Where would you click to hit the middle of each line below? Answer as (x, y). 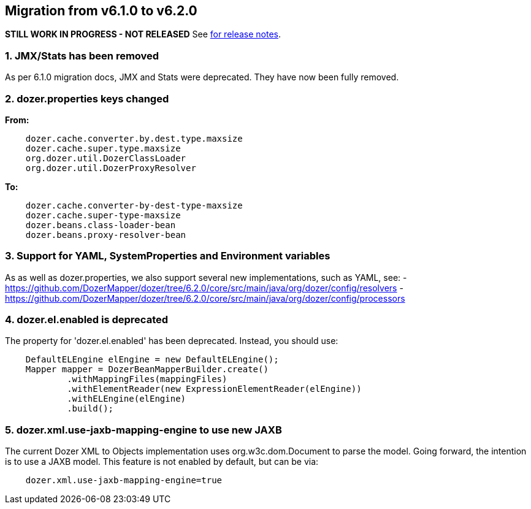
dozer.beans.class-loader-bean (101, 225)
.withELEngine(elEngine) (127, 399)
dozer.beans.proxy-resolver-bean (106, 235)
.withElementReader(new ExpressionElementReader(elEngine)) (214, 389)
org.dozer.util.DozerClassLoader (106, 158)
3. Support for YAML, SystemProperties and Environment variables (168, 256)
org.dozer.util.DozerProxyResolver (111, 168)
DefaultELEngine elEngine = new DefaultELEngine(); (152, 360)
